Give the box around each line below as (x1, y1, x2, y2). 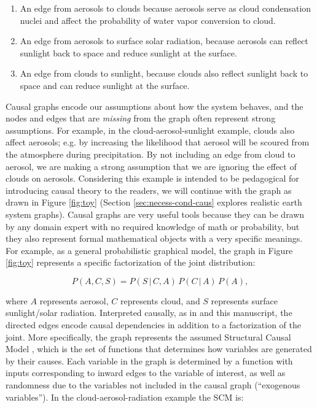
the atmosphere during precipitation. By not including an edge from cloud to (6, 147, 295, 160)
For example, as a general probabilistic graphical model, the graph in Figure (6, 244, 293, 256)
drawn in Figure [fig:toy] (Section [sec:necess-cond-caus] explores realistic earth (6, 196, 302, 209)
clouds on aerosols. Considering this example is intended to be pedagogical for (6, 172, 299, 185)
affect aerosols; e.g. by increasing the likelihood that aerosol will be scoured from (6, 136, 310, 148)
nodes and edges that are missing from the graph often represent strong (6, 112, 276, 125)
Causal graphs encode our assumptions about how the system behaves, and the (6, 99, 303, 112)
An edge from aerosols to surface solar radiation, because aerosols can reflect (20, 34, 308, 47)
